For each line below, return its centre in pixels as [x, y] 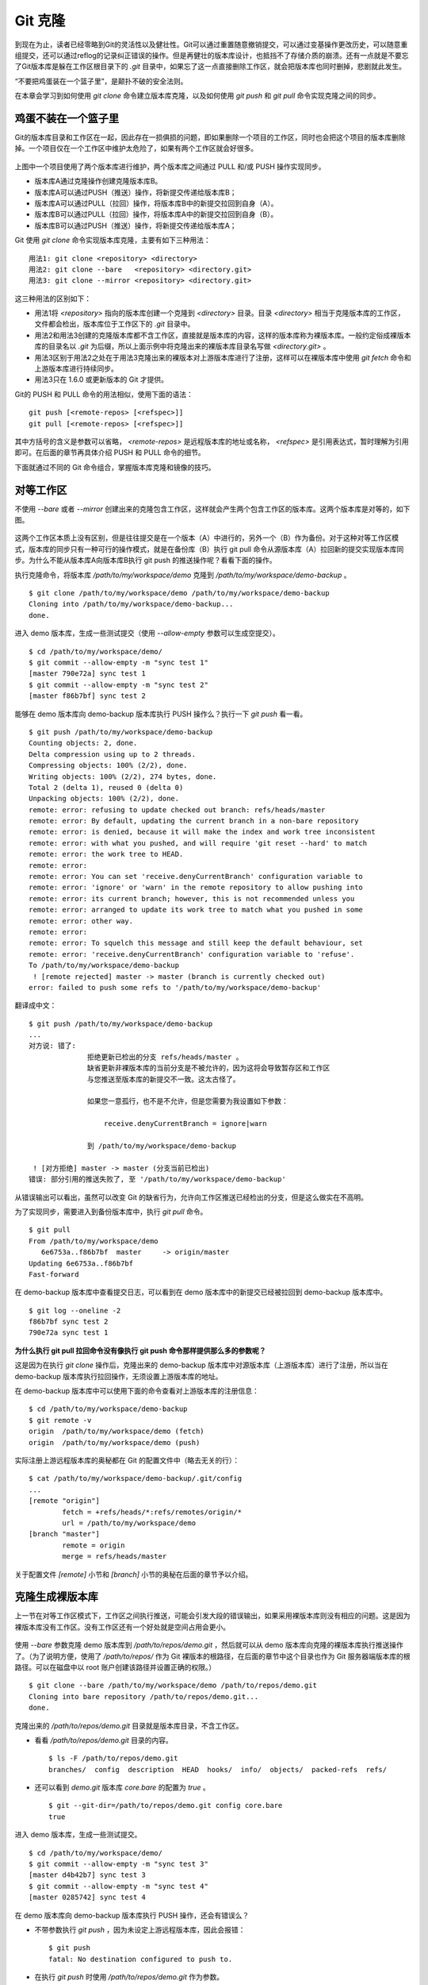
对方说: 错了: [53, 1046]
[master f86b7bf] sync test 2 [88, 696]
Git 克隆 [40, 21]
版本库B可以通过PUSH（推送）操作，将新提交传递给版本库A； [136, 225]
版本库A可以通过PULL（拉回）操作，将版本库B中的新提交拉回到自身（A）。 [156, 203]
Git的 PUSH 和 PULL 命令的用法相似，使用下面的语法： [104, 394]
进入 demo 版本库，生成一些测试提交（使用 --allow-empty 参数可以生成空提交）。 [147, 633]
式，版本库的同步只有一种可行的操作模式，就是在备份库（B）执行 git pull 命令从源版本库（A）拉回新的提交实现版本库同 [209, 549]
